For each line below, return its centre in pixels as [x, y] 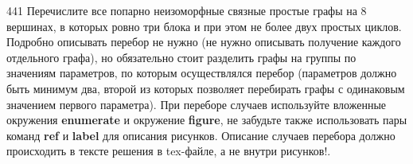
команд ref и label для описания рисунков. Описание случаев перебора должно [201, 135]
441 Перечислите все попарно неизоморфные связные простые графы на [182, 10]
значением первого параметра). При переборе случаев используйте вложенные [197, 104]
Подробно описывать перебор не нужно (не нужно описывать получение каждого [204, 42]
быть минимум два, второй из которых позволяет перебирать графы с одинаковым [206, 88]
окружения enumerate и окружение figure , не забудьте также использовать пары [207, 120]
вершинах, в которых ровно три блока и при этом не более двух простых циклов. [204, 26]
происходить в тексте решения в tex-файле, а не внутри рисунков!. [169, 151]
